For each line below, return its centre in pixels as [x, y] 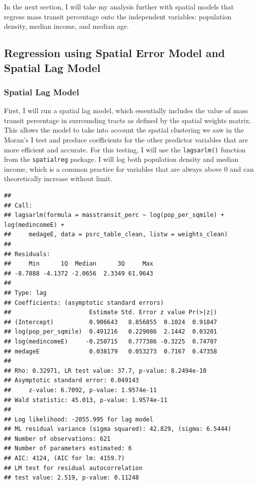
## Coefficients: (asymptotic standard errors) [84, 303]
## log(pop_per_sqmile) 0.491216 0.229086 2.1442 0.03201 [111, 332]
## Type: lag [25, 293]
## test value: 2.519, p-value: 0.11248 [72, 478]
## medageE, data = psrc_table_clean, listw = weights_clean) [116, 235]
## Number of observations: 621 [57, 439]
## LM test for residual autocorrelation [73, 468]
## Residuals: [27, 254]
